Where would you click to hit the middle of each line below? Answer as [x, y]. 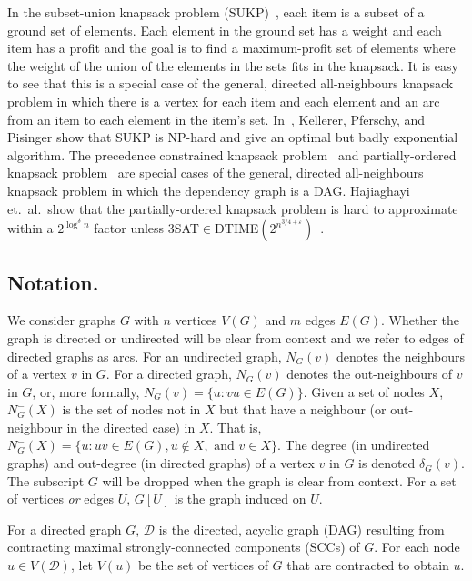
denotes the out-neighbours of [369, 374]
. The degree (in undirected [353, 445]
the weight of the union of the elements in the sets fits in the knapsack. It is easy [233, 65]
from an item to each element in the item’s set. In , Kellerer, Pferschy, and [216, 119]
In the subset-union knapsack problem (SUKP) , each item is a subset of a [216, 12]
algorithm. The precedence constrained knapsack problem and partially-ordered [232, 154]
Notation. [53, 282]
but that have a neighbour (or [303, 409]
